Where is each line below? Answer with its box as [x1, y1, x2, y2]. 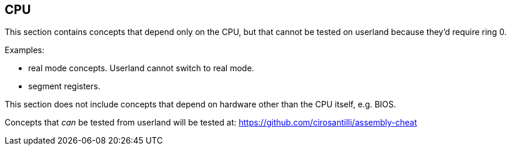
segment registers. [28, 81, 101, 92]
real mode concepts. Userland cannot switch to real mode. [28, 63, 254, 74]
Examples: [5, 45, 45, 55]
